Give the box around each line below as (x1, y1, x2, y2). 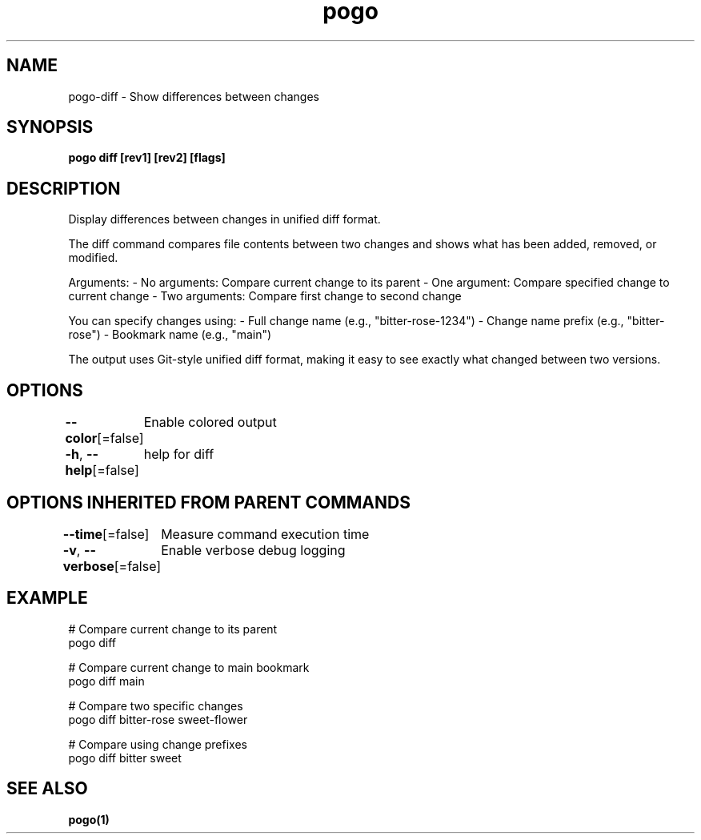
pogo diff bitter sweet (68, 750, 182, 765)
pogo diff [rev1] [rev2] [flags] (68, 151, 226, 165)
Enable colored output (143, 414, 277, 431)
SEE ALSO (6, 778, 88, 799)
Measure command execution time (161, 525, 370, 542)
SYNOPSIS (6, 117, 94, 138)
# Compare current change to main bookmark (68, 660, 310, 674)
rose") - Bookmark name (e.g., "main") (68, 328, 272, 342)
